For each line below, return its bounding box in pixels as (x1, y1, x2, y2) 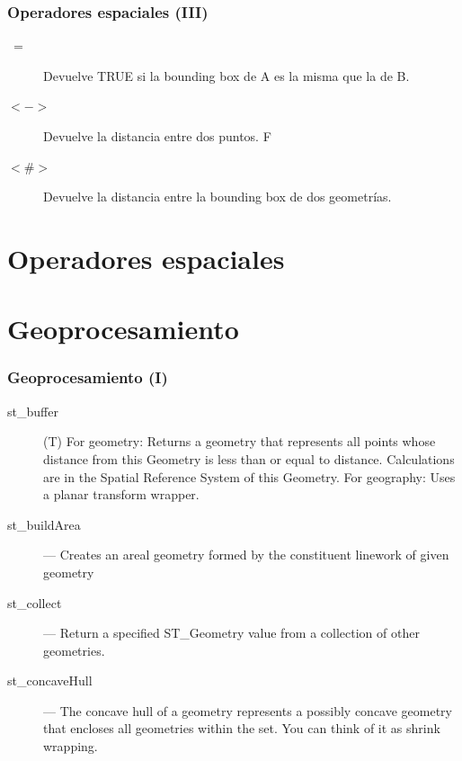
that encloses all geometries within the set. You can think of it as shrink (43, 719, 440, 738)
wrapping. (43, 737, 98, 756)
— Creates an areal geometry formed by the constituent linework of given (43, 545, 449, 564)
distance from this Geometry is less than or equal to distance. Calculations (43, 449, 455, 468)
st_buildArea (7, 515, 81, 533)
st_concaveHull (7, 671, 93, 690)
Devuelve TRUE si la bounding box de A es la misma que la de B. (43, 66, 410, 85)
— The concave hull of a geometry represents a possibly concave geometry (43, 701, 452, 720)
